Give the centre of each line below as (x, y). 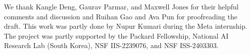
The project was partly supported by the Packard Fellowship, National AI (116, 35)
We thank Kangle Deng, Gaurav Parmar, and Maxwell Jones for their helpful (121, 6)
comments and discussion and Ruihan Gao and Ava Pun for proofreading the (121, 16)
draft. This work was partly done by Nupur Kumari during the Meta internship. (126, 26)
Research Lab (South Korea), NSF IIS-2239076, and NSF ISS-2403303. (111, 45)
